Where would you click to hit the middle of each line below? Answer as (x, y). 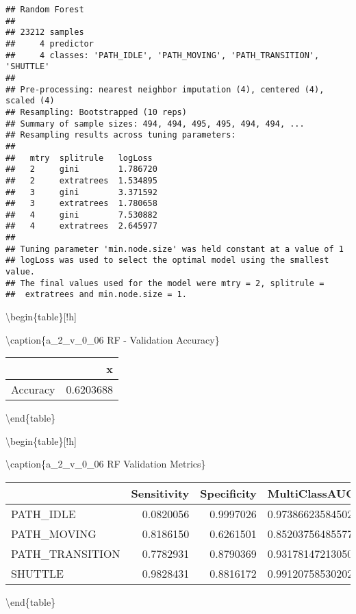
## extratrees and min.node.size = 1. (96, 295)
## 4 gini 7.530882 (81, 215)
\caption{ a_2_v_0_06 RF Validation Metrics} (106, 464)
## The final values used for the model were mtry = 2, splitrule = (165, 283)
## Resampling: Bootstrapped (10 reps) (96, 112)
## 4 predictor (50, 43)
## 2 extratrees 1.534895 (81, 180)
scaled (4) (30, 101)
